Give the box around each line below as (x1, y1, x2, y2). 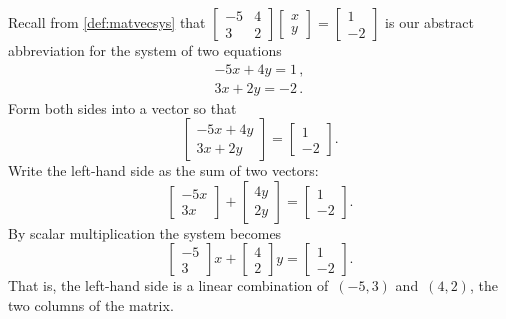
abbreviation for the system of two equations (8, 40, 282, 60)
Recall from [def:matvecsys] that (8, 12, 206, 32)
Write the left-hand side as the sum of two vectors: (8, 160, 319, 181)
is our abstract (385, 12, 474, 32)
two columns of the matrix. (8, 295, 174, 316)
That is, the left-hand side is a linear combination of (8, 275, 329, 296)
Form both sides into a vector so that (8, 97, 237, 118)
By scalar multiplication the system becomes (8, 222, 282, 243)
